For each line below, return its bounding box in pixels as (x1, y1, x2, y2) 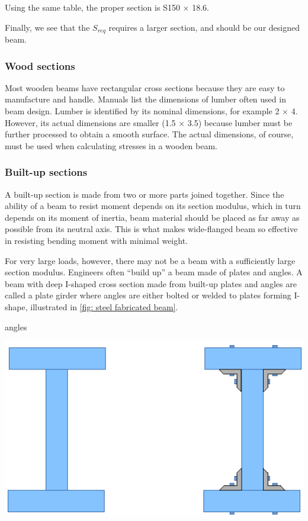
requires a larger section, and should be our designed (108, 21, 300, 33)
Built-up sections (5, 165, 88, 179)
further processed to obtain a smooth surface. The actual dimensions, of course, (5, 128, 294, 140)
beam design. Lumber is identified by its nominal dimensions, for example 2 (5, 105, 280, 117)
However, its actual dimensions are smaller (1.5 (5, 116, 176, 128)
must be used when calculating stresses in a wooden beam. (5, 139, 218, 152)
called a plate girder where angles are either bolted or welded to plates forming (5, 289, 291, 301)
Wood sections (5, 58, 75, 73)
